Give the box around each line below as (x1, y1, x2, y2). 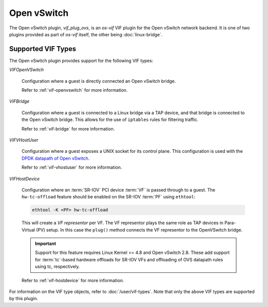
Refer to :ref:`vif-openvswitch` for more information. (21, 87, 128, 93)
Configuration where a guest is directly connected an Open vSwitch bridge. (21, 78, 176, 84)
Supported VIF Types (9, 45, 76, 53)
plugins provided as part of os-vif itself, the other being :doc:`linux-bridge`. (9, 31, 163, 37)
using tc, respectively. (35, 263, 80, 270)
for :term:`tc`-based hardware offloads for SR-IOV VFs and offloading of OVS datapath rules (35, 256, 223, 262)
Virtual (21, 227, 35, 233)
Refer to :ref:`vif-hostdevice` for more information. (21, 277, 124, 283)
